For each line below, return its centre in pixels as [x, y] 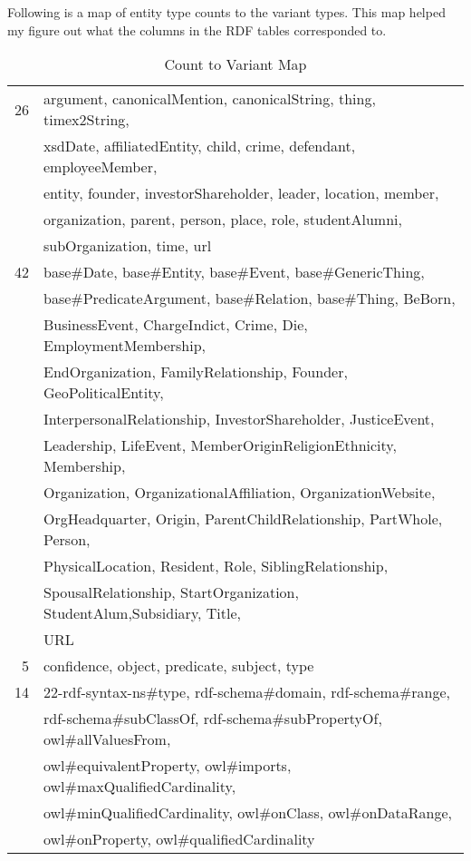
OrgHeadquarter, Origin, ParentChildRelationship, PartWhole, [243, 519]
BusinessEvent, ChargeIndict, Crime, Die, [176, 325]
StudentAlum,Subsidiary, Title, [143, 613]
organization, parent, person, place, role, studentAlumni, [223, 220]
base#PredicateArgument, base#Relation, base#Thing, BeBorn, [250, 298]
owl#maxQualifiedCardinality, [140, 787]
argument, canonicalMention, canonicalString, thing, [210, 99]
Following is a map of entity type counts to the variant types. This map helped [226, 12]
